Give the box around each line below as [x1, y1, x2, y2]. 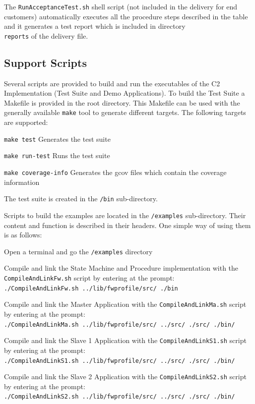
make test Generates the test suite [4, 133, 111, 144]
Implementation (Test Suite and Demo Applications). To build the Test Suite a [4, 88, 245, 98]
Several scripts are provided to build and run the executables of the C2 [4, 78, 220, 88]
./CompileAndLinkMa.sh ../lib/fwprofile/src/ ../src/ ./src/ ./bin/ [4, 321, 235, 328]
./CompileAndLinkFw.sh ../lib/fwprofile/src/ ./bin [4, 285, 178, 292]
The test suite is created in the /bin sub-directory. [4, 193, 158, 204]
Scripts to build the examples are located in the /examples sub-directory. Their [4, 210, 246, 220]
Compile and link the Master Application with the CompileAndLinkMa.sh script [4, 299, 247, 309]
